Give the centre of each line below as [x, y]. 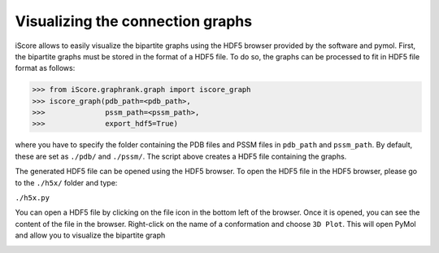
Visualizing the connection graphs [133, 21]
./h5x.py [33, 198]
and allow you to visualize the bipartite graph [90, 235]
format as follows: [45, 68]
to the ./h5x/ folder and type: [66, 182]
